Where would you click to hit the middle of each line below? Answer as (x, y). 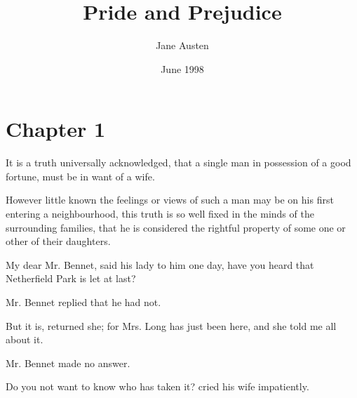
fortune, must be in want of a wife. (80, 176)
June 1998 (182, 68)
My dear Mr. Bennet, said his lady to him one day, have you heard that (160, 264)
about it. (25, 339)
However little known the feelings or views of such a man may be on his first (170, 200)
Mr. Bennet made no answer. (68, 363)
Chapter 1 (56, 129)
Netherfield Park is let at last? (71, 278)
